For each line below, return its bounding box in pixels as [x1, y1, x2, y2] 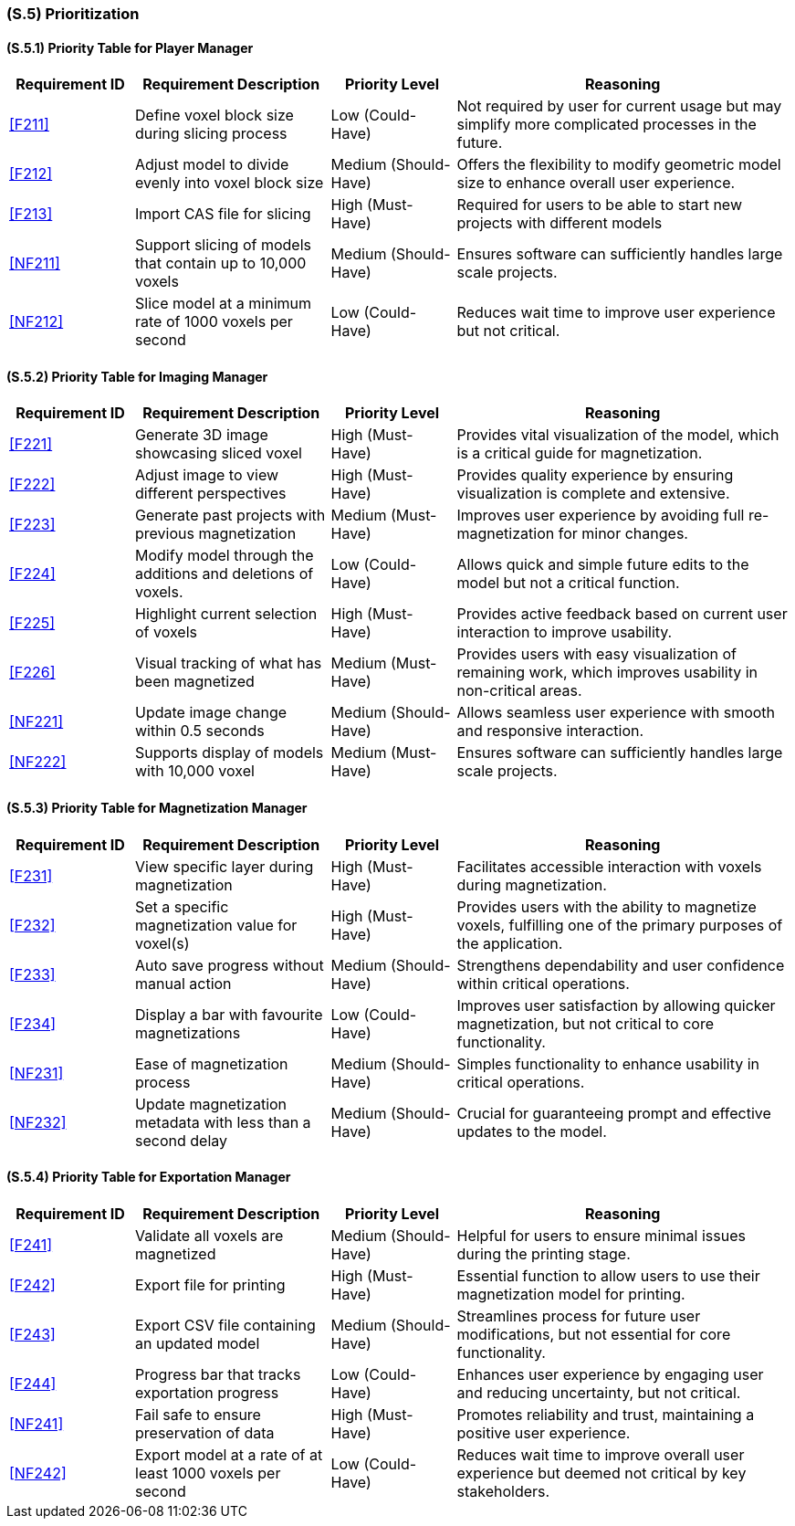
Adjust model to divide [135, 155, 289, 174]
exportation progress [135, 1383, 279, 1402]
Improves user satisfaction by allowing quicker [456, 995, 776, 1015]
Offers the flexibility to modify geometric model [456, 155, 781, 174]
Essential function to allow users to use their [456, 1266, 760, 1285]
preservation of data [135, 1423, 275, 1442]
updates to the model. [456, 1121, 607, 1141]
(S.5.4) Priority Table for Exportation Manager [6, 1169, 291, 1185]
